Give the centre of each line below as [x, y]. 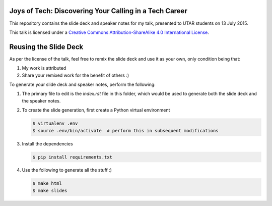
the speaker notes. [41, 100]
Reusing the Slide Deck [46, 47]
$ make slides [50, 190]
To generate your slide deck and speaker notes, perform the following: [82, 84]
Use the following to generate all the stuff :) [67, 170]
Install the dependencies [47, 143]
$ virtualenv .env [55, 123]
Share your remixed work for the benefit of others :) [76, 75]
